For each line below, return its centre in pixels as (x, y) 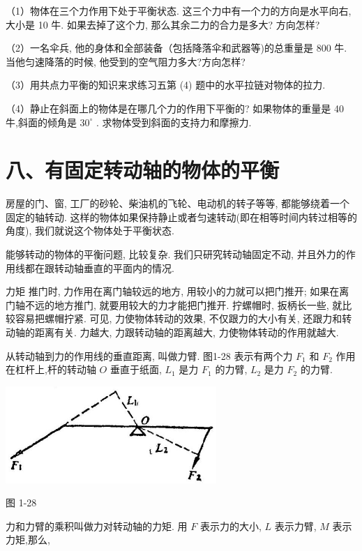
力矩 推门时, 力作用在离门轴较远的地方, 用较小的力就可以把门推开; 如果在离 (178, 291)
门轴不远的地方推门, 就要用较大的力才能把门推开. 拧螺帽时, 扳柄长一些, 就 (174, 304)
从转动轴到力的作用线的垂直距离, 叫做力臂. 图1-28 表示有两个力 (149, 355)
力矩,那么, (28, 539)
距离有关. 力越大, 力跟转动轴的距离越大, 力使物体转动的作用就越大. (187, 332)
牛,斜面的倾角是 (41, 122)
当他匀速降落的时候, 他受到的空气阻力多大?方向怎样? (126, 61)
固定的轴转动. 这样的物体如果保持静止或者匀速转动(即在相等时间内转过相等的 (181, 217)
